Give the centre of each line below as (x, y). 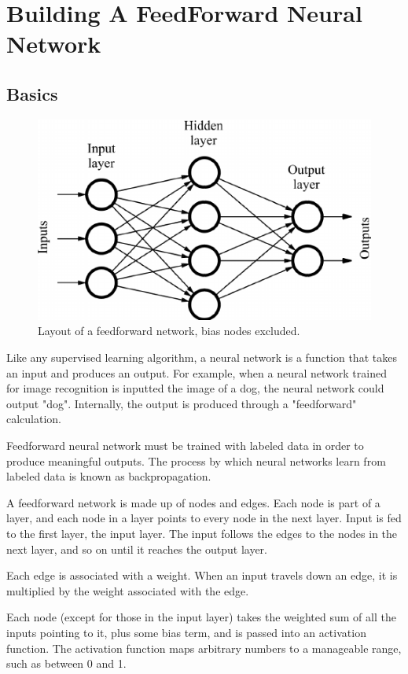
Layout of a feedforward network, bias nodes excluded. (169, 331)
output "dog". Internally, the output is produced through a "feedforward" (182, 403)
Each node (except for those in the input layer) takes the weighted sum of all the (201, 617)
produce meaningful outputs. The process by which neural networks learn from (196, 460)
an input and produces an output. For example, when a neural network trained (197, 372)
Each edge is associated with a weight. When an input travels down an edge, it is (202, 575)
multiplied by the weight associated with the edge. (128, 590)
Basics (32, 93)
